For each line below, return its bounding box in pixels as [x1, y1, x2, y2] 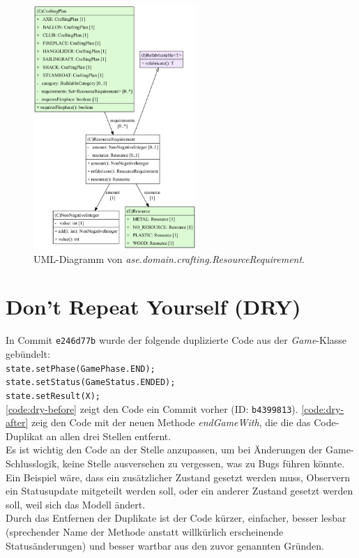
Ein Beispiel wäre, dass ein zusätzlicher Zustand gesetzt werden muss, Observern [6, 469, 350, 484]
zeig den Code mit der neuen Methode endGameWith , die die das [31, 415, 311, 430]
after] [6, 415, 29, 430]
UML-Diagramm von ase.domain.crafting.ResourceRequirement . [33, 251, 305, 266]
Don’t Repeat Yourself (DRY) [6, 292, 301, 321]
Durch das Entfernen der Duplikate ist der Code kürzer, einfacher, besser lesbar [6, 511, 346, 525]
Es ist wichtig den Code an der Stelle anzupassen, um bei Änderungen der [6, 442, 323, 457]
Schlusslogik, [6, 456, 60, 471]
